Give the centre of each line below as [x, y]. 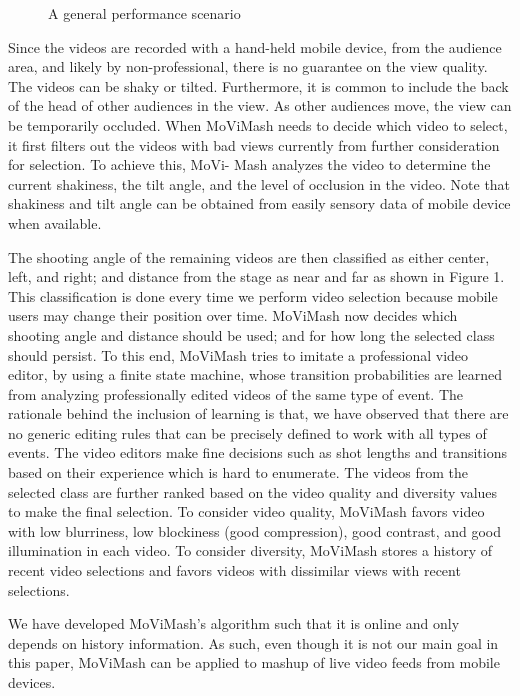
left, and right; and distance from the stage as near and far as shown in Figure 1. [256, 276]
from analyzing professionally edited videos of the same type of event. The [235, 393]
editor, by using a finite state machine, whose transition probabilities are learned [255, 374]
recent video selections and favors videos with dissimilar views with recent [234, 570]
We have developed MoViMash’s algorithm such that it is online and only [234, 623]
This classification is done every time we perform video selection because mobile [253, 295]
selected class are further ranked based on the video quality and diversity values [253, 491]
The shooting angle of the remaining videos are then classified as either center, [249, 256]
